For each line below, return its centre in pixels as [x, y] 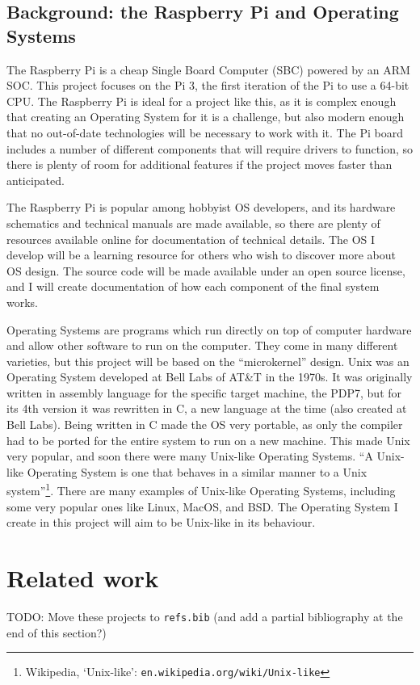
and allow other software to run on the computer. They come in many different [202, 345]
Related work [83, 578]
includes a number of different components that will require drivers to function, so [210, 148]
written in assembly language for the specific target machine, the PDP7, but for [204, 392]
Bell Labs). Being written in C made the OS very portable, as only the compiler [205, 424]
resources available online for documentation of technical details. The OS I [191, 239]
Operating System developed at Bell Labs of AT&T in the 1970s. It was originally [210, 377]
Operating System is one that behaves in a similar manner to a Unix [197, 471]
